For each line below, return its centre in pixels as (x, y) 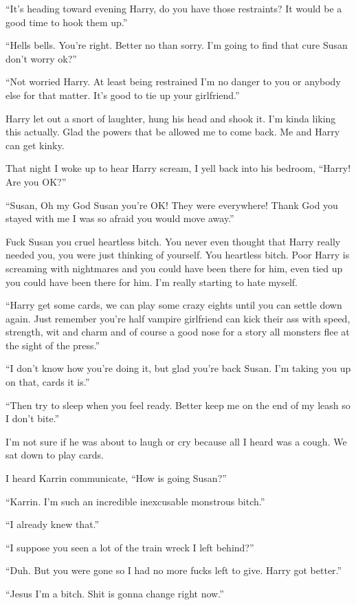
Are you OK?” (36, 181)
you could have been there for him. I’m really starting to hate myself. (152, 282)
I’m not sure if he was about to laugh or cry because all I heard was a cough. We (176, 441)
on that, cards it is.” (48, 382)
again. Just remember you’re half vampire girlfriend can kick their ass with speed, (178, 318)
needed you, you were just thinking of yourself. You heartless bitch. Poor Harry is (178, 255)
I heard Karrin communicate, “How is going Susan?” (116, 478)
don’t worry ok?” (41, 58)
